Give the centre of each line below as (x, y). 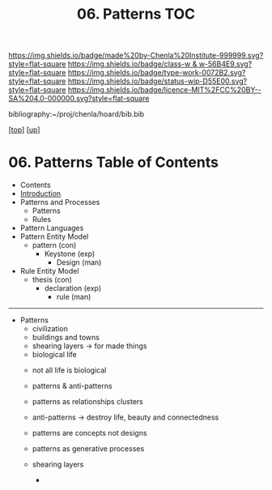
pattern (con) (54, 245)
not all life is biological (69, 370)
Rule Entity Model (49, 271)
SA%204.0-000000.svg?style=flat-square (79, 99)
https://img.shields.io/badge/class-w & (132, 64)
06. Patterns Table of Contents (113, 162)
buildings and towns (66, 338)
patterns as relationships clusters (87, 402)
